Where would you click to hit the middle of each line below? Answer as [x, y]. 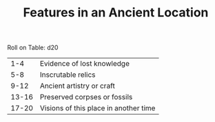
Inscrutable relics [68, 75]
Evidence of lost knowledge [84, 64]
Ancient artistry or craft [77, 86]
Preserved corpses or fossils [86, 97]
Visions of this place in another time [98, 108]
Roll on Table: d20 [33, 48]
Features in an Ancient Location [116, 13]
